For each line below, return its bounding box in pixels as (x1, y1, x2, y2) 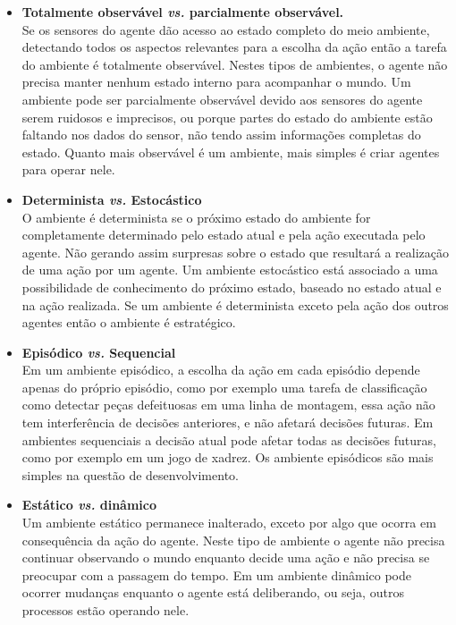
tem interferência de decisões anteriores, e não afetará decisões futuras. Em (21, 413, 434, 432)
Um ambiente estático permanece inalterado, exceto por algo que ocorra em (21, 513, 436, 532)
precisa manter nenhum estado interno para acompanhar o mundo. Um (21, 72, 411, 91)
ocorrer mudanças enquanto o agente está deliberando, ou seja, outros (21, 583, 404, 602)
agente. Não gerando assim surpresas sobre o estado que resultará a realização (21, 242, 450, 261)
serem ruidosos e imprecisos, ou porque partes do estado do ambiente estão (21, 107, 433, 126)
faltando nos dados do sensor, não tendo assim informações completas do (21, 125, 421, 144)
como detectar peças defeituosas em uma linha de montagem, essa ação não (21, 395, 435, 414)
